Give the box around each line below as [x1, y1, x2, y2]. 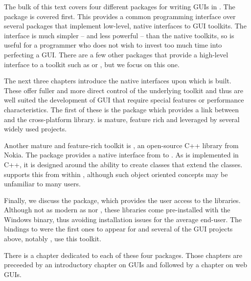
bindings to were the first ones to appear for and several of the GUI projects [4, 224, 233, 234]
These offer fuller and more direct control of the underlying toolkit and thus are [4, 85, 243, 95]
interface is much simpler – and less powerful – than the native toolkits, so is [4, 30, 234, 40]
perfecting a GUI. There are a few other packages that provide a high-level [4, 49, 228, 59]
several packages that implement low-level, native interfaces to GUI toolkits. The [4, 21, 247, 31]
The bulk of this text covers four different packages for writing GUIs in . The [4, 1, 235, 11]
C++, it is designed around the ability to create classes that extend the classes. [4, 159, 243, 169]
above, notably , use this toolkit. [4, 233, 101, 244]
